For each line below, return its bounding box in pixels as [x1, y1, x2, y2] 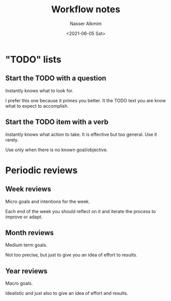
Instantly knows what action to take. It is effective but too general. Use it [5, 131, 157, 137]
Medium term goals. [5, 242, 47, 248]
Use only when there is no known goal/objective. [5, 147, 108, 153]
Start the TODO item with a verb [5, 118, 109, 126]
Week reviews [5, 185, 52, 194]
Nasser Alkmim [69, 20, 102, 27]
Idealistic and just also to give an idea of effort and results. [5, 290, 129, 296]
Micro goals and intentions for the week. [5, 198, 90, 204]
